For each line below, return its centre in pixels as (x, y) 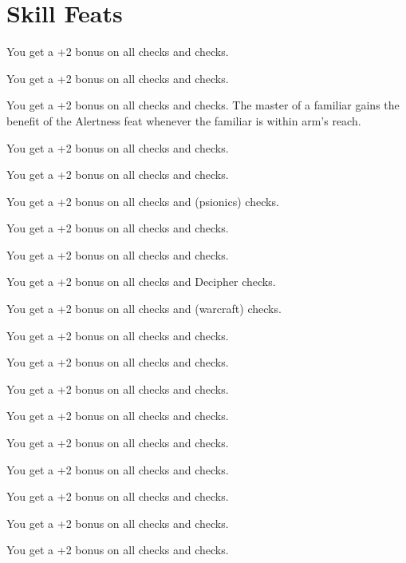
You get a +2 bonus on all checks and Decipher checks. (141, 281)
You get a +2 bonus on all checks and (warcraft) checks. (144, 309)
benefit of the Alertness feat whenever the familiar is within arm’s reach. (184, 120)
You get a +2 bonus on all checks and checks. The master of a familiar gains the (203, 105)
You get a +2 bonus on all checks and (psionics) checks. (143, 201)
